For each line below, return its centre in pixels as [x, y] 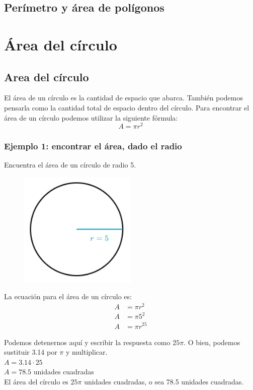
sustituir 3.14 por [31, 352]
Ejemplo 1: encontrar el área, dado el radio [93, 146]
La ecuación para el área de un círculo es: [68, 296]
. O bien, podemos [212, 342]
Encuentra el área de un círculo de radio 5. [70, 165]
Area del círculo [47, 76]
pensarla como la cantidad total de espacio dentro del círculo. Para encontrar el [127, 107]
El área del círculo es [36, 381]
